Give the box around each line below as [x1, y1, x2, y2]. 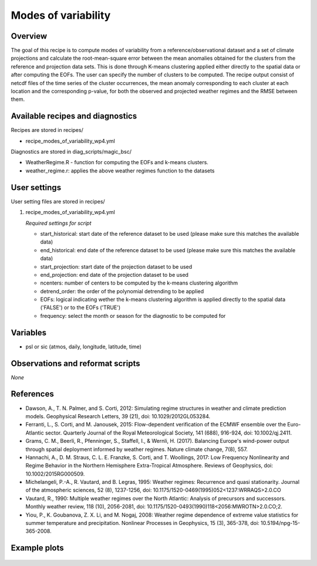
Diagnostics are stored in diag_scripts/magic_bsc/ [11, 148, 132, 155]
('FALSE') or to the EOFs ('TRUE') [40, 304, 121, 311]
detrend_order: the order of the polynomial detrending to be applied [40, 287, 204, 294]
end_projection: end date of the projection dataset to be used [40, 271, 189, 278]
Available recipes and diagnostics [11, 111, 137, 121]
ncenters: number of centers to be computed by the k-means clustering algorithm [40, 279, 238, 287]
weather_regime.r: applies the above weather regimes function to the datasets [25, 167, 215, 174]
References [11, 389, 54, 399]
